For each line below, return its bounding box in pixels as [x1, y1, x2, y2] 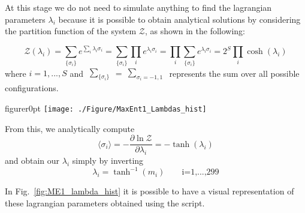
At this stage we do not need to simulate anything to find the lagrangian [5, 1, 272, 13]
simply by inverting [72, 154, 144, 167]
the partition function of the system [5, 25, 137, 37]
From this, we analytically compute [5, 122, 135, 134]
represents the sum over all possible [169, 67, 300, 79]
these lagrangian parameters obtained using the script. [5, 196, 205, 209]
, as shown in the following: [145, 25, 245, 37]
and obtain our [5, 154, 60, 167]
